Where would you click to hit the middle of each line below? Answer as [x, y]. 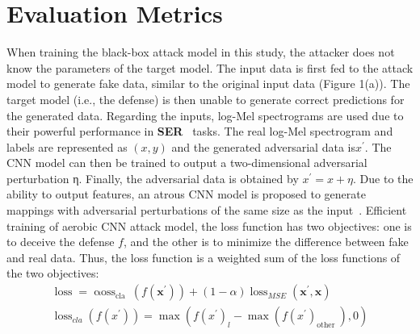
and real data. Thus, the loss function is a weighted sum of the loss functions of [204, 257]
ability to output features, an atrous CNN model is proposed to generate [186, 194]
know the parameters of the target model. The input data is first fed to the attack [210, 67]
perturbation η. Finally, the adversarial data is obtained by [153, 178]
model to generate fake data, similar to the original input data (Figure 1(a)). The [208, 83]
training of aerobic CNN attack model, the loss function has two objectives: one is [209, 225]
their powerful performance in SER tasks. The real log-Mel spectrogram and [200, 131]
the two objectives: [53, 273]
